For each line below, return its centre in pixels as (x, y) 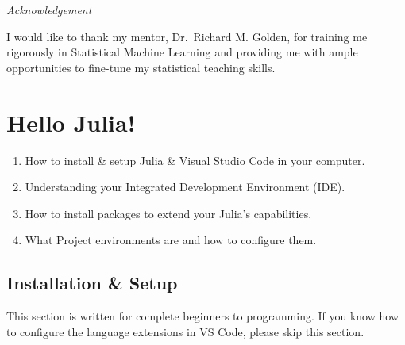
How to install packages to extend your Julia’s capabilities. (168, 213)
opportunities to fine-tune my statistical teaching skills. (141, 67)
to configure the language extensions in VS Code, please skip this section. (185, 331)
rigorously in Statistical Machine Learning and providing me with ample (182, 52)
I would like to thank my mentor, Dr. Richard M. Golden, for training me (187, 36)
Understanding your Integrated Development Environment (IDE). (185, 187)
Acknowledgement (49, 10)
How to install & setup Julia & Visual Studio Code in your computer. (195, 160)
